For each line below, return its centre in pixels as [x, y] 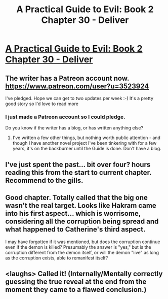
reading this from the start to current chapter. [78, 172]
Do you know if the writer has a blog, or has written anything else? [74, 128]
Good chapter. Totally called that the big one [77, 198]
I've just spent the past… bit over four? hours [78, 164]
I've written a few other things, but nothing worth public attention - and [87, 138]
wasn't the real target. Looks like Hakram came [81, 206]
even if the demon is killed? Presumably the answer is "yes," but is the [78, 247]
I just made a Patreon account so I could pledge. [65, 117]
